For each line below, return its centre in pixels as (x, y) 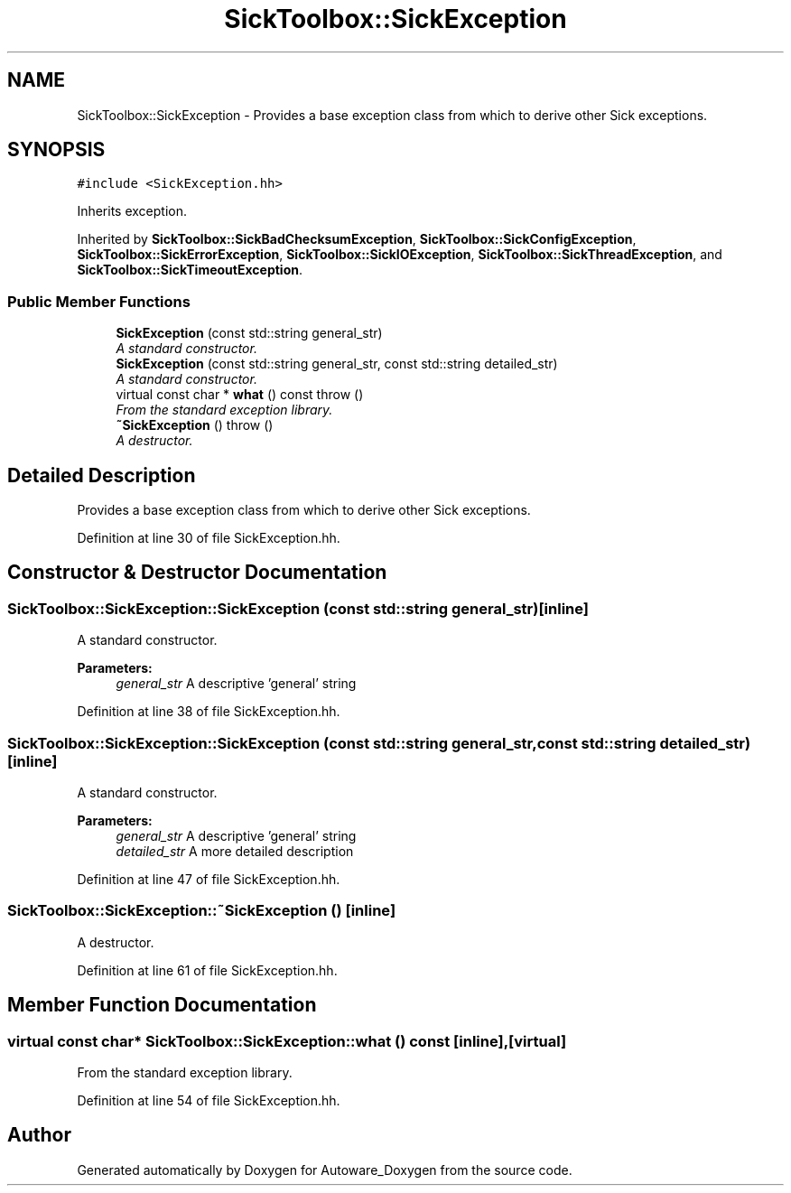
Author (39, 1135)
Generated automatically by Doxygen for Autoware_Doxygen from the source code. (325, 1170)
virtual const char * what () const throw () (240, 395)
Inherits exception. (132, 211)
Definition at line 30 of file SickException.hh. (209, 538)
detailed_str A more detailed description (235, 851)
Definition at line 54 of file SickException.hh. (209, 1100)
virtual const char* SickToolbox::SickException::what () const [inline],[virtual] (287, 1041)
